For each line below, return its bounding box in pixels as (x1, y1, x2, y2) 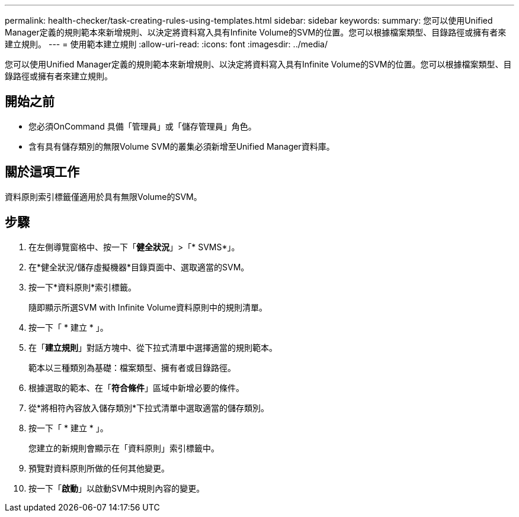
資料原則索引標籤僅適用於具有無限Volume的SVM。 (5, 191, 202, 202)
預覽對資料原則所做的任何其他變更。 (28, 463, 169, 473)
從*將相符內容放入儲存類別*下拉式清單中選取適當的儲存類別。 (28, 402, 270, 413)
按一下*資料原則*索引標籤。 (28, 282, 137, 292)
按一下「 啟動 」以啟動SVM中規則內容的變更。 (28, 483, 205, 493)
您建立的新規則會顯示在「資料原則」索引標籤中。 (28, 442, 219, 453)
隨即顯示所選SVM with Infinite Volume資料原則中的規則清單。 (28, 302, 268, 312)
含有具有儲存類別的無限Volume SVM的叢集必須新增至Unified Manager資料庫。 (28, 141, 335, 151)
